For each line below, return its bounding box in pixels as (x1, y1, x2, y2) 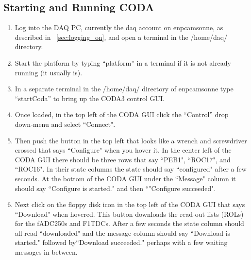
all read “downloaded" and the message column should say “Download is (15, 227, 231, 238)
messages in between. (15, 247, 78, 257)
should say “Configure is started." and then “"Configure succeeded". (15, 183, 216, 193)
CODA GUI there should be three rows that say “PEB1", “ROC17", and (15, 154, 231, 164)
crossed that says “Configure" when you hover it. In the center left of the (15, 145, 232, 155)
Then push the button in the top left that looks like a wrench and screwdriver (15, 135, 247, 145)
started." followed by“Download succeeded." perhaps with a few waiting (15, 237, 228, 247)
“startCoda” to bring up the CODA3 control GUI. (15, 93, 165, 103)
